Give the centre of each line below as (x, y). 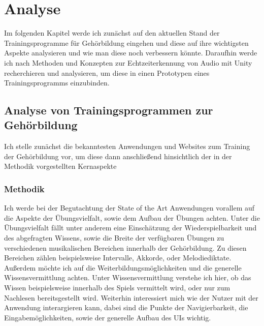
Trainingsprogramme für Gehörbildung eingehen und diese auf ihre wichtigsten (126, 42)
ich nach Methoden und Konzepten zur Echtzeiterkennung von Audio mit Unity (128, 62)
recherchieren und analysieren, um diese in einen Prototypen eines (107, 72)
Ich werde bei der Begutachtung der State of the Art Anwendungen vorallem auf (129, 208)
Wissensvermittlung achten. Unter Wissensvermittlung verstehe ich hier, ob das (128, 277)
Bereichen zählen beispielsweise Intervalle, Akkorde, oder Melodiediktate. (118, 258)
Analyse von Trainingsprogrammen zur (109, 110)
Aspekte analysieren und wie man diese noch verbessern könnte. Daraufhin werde (131, 53)
